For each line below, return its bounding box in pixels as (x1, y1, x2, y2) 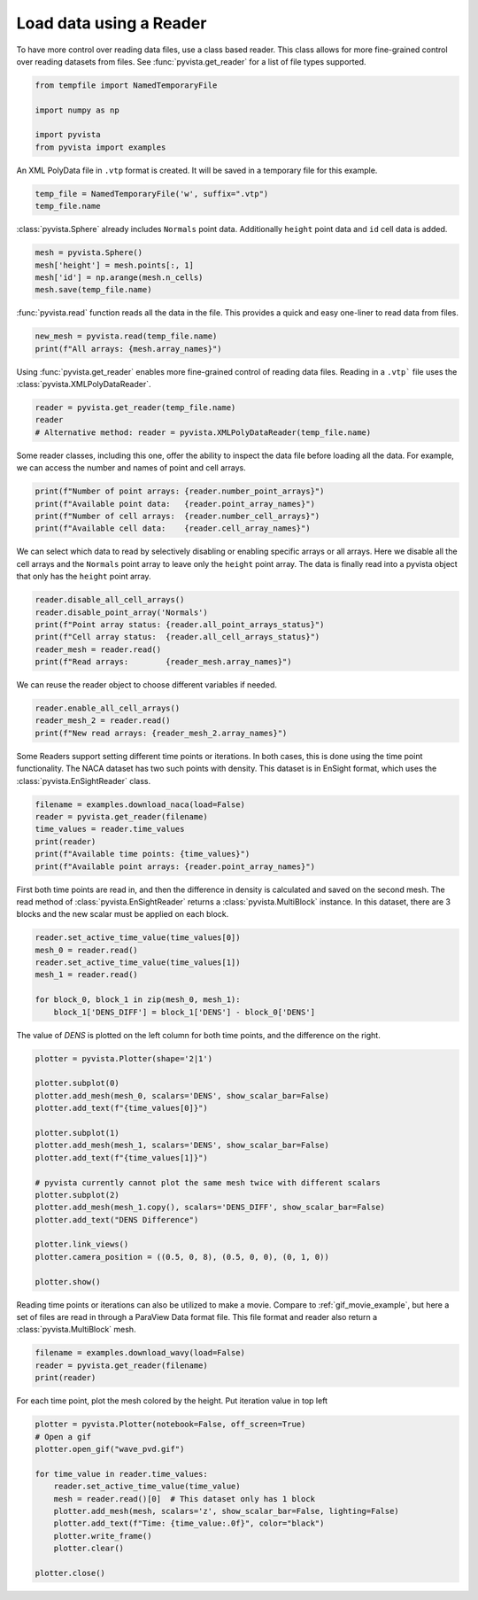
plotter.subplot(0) (35, 1078, 119, 1089)
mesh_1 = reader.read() (35, 970, 139, 980)
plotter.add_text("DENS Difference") (35, 1215, 199, 1224)
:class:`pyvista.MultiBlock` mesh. (16, 1324, 136, 1335)
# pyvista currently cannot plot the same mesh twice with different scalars (35, 1177, 381, 1187)
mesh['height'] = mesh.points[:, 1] (35, 260, 195, 270)
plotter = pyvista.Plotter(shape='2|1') (35, 1053, 212, 1063)
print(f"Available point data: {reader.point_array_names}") (35, 499, 316, 509)
